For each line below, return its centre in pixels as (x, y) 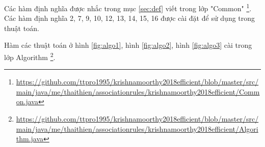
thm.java (30, 139)
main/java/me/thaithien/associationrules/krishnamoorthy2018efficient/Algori (137, 128)
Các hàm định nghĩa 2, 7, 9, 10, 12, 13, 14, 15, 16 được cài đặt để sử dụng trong (130, 18)
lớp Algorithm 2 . (30, 56)
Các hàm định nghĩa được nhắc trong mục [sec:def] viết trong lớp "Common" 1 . (128, 7)
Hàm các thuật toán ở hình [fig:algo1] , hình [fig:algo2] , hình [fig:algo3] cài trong (128, 45)
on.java (27, 101)
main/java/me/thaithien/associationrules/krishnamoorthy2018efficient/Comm (138, 91)
